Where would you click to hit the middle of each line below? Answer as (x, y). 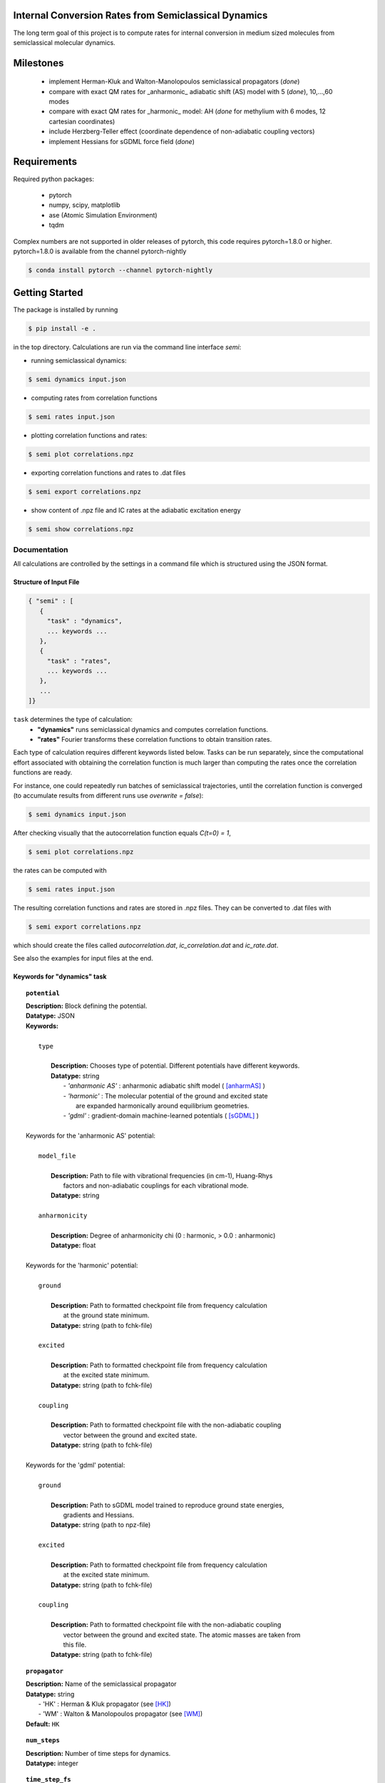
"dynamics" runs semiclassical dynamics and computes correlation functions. (153, 729)
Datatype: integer (52, 1763)
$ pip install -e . (62, 329)
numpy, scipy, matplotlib (84, 205)
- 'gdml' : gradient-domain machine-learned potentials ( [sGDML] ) (161, 1115)
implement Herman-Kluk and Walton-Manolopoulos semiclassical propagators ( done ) (174, 81)
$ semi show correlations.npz (81, 529)
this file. (75, 1645)
